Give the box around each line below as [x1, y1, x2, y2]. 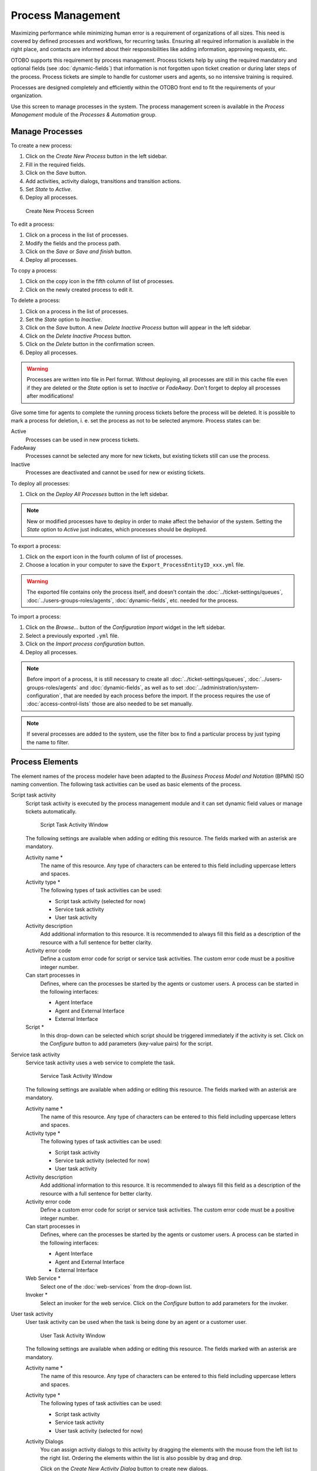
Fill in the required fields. [25, 161, 86, 168]
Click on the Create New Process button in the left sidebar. [25, 153, 167, 160]
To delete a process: [11, 297, 60, 304]
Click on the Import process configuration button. [25, 640, 146, 647]
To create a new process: [11, 142, 73, 149]
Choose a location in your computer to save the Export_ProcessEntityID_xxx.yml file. [25, 561, 245, 568]
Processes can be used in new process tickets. [25, 436, 140, 443]
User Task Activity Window [40, 1332, 106, 1339]
